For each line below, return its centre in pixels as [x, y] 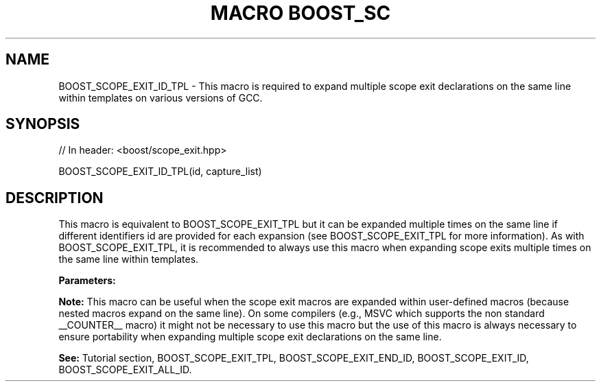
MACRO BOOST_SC [300, 13]
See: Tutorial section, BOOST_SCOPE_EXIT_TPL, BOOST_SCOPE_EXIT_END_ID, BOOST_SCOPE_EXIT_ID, [294, 358]
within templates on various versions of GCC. [161, 97]
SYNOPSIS [43, 124]
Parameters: [87, 281]
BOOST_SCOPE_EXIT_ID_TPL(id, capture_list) [160, 172]
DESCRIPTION [55, 198]
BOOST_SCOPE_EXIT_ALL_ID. [125, 370]
